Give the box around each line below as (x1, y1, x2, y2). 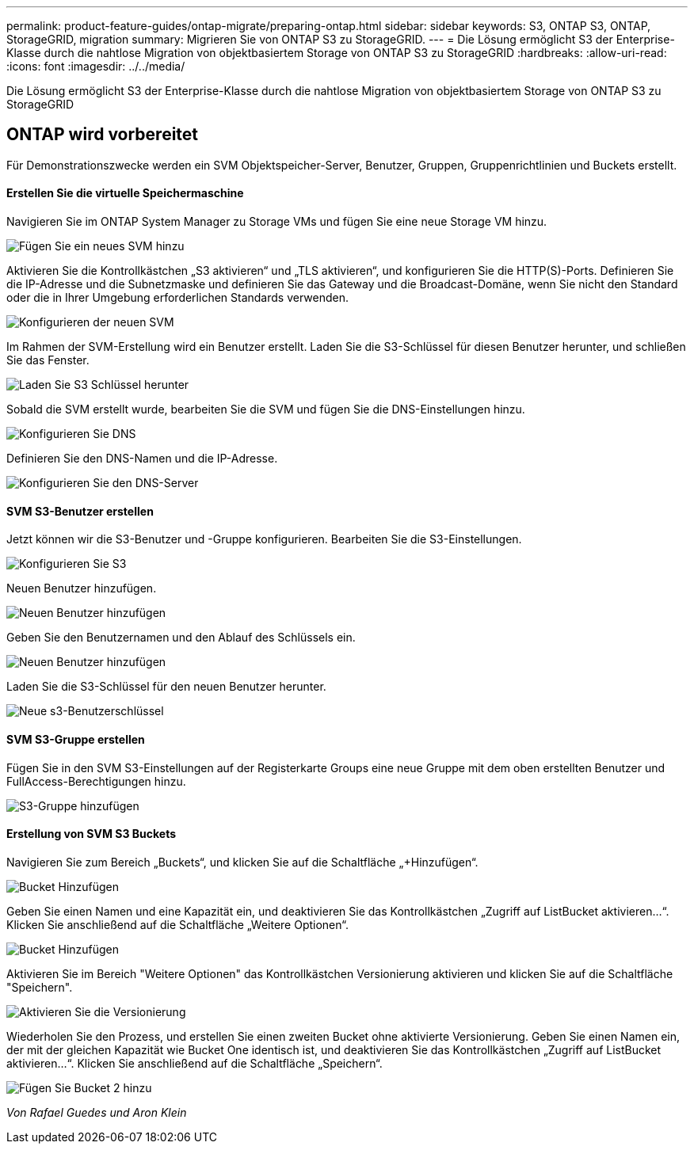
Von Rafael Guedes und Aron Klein (6, 1105, 187, 1119)
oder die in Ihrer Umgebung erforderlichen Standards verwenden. (6, 291, 349, 305)
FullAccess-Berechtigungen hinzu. (6, 774, 186, 788)
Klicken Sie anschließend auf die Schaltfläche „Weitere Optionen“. (6, 917, 349, 931)
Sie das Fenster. (6, 353, 90, 367)
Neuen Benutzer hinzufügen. (6, 581, 157, 596)
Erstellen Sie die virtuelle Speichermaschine (6, 186, 244, 200)
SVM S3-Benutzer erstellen (6, 504, 154, 518)
